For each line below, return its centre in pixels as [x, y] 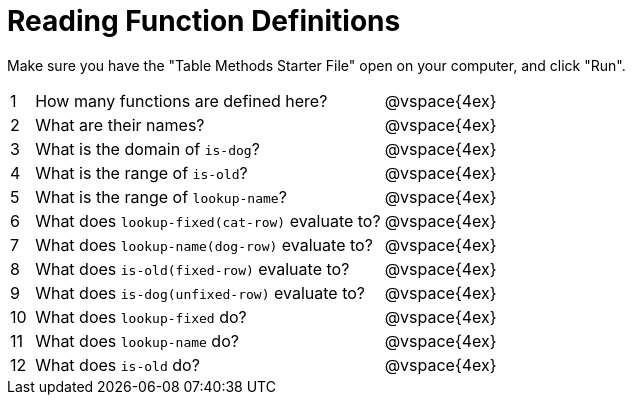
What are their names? [120, 124]
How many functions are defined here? [181, 100]
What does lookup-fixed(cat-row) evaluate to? [208, 220]
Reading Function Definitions [204, 21]
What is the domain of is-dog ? [147, 148]
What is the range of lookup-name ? [161, 196]
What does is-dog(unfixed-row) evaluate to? [200, 292]
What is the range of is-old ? [141, 172]
